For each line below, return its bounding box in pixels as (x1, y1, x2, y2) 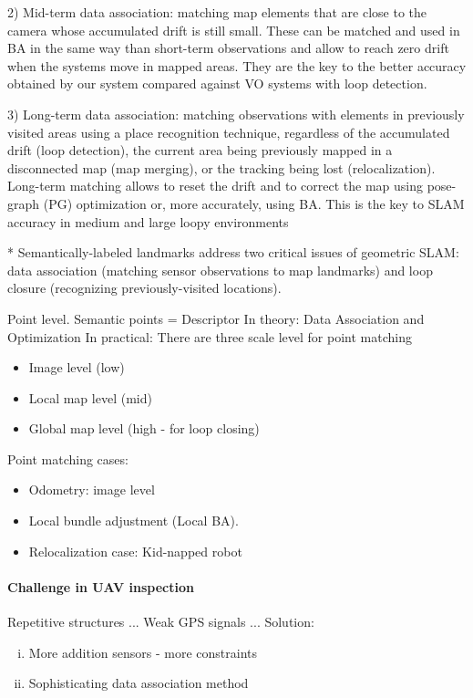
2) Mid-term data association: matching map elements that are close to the (7, 3, 427, 21)
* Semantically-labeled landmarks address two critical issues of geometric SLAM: (7, 243, 459, 262)
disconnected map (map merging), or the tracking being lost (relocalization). (7, 158, 436, 177)
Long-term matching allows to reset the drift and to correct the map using (7, 176, 423, 195)
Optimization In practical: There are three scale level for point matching (7, 327, 412, 346)
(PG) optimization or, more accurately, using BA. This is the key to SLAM (43, 193, 465, 213)
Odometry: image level (28, 480, 155, 499)
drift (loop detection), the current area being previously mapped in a (7, 141, 393, 160)
